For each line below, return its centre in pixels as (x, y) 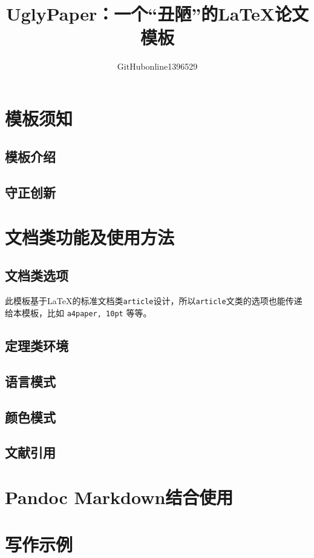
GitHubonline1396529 (157, 66)
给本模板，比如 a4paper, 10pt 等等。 (78, 312)
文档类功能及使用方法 (90, 237)
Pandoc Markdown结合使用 (119, 497)
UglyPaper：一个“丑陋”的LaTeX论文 (157, 14)
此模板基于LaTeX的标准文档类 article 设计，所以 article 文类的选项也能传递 (154, 301)
